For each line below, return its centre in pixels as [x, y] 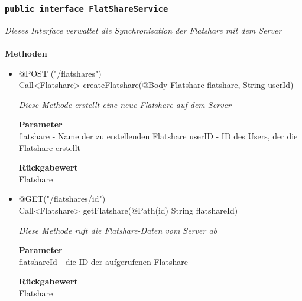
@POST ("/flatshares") [60, 73]
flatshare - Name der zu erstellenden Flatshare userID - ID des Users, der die [158, 135]
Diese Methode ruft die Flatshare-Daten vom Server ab [118, 230]
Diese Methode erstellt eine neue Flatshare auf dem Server [125, 104]
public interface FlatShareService [87, 9]
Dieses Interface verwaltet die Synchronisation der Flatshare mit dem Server [143, 30]
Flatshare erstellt [50, 147]
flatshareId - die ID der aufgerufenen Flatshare [103, 261]
